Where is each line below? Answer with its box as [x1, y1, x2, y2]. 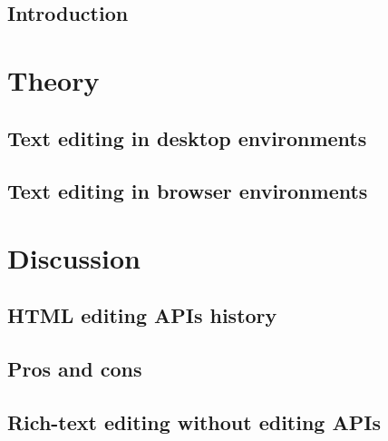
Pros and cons [7, 355, 142, 383]
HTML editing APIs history [7, 301, 277, 329]
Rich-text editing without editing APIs [7, 408, 381, 436]
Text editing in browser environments [7, 177, 368, 205]
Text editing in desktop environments [7, 123, 367, 152]
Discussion [7, 239, 141, 276]
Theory [7, 61, 100, 98]
